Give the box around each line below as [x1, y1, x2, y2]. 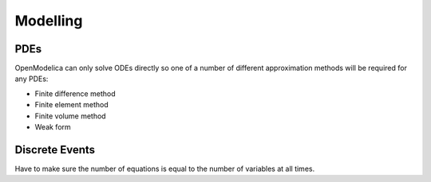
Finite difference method [34, 88, 116, 99]
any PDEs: [14, 74, 49, 83]
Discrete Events [14, 143, 96, 157]
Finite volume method [34, 111, 107, 121]
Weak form [34, 122, 71, 132]
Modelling [14, 12, 83, 29]
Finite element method [34, 100, 109, 110]
